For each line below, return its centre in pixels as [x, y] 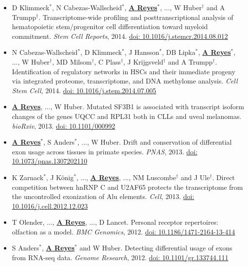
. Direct [223, 177]
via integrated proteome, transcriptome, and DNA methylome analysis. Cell [125, 81]
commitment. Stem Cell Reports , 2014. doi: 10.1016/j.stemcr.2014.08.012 [120, 36]
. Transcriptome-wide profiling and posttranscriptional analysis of [136, 17]
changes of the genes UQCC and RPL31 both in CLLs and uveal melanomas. [127, 116]
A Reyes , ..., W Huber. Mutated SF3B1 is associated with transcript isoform [128, 107]
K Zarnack [28, 177]
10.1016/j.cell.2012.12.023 [50, 206]
